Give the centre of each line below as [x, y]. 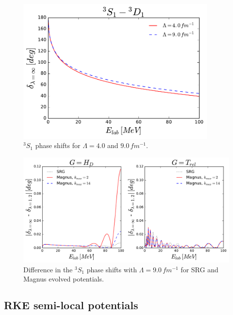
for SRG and [200, 269]
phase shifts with [112, 269]
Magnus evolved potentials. [64, 279]
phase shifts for [58, 145]
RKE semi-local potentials [71, 305]
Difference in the [48, 269]
